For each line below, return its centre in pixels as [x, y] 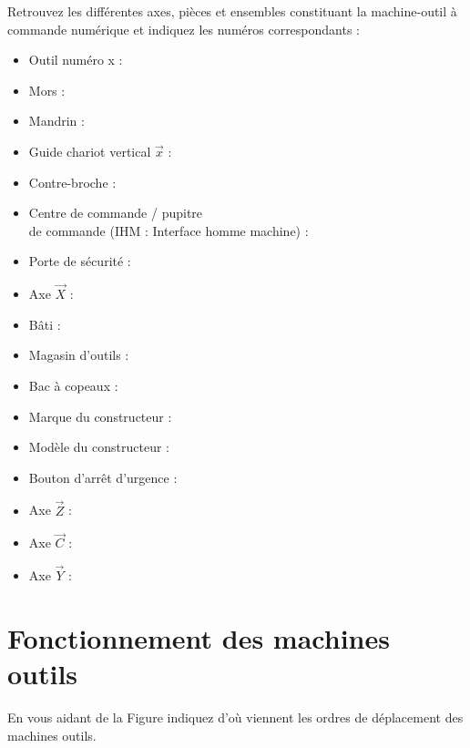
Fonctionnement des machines [199, 637]
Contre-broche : [72, 182]
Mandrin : [56, 121]
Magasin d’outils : [79, 355]
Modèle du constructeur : [99, 447]
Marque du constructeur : [100, 416]
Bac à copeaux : [73, 385]
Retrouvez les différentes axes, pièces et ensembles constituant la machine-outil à [232, 11]
